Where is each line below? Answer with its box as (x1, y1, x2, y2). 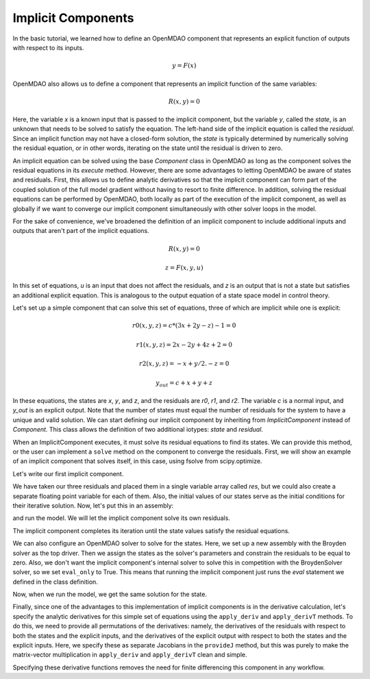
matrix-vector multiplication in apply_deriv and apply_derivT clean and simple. (12, 651, 247, 659)
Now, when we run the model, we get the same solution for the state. (12, 590, 208, 599)
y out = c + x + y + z (155, 379, 213, 388)
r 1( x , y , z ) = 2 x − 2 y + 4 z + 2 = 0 (136, 341, 233, 349)
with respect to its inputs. (12, 43, 84, 51)
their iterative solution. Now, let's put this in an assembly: (12, 501, 174, 510)
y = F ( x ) (171, 62, 197, 70)
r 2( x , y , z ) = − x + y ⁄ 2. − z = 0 (139, 360, 230, 368)
